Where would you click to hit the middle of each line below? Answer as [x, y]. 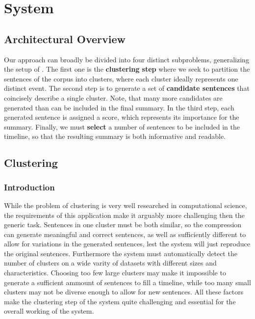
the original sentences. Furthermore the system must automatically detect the [121, 253]
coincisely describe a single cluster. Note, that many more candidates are [113, 97]
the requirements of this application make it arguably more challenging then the [124, 215]
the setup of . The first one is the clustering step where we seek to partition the [127, 69]
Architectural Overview [65, 39]
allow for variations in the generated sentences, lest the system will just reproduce [127, 244]
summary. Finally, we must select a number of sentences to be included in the [122, 126]
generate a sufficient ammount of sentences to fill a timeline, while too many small [127, 282]
